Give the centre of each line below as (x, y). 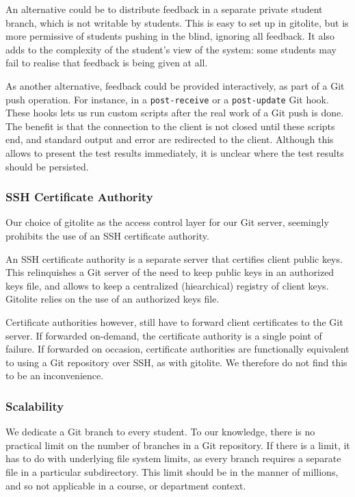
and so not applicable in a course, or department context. (126, 485)
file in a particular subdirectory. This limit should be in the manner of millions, (172, 471)
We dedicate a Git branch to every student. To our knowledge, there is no (160, 432)
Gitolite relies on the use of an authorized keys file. (113, 299)
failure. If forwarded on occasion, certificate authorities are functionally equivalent (177, 349)
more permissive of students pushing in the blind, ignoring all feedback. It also (170, 36)
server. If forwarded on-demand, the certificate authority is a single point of (164, 335)
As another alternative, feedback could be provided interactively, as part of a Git (175, 85)
